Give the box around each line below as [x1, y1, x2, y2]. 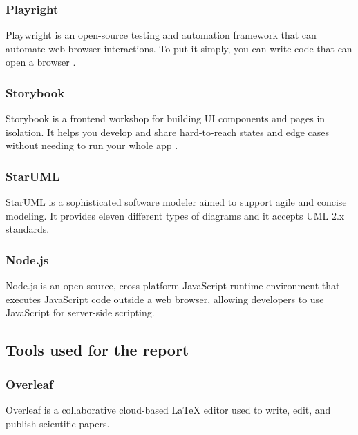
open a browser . [6, 55, 76, 69]
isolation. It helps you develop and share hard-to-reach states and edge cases [6, 124, 330, 139]
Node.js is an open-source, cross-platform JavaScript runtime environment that [6, 278, 340, 293]
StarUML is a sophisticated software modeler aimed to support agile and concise [6, 195, 347, 209]
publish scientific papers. [6, 416, 110, 430]
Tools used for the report [6, 339, 189, 360]
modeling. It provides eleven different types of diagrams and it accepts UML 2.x [6, 208, 345, 222]
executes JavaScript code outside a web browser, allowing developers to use [6, 291, 324, 306]
